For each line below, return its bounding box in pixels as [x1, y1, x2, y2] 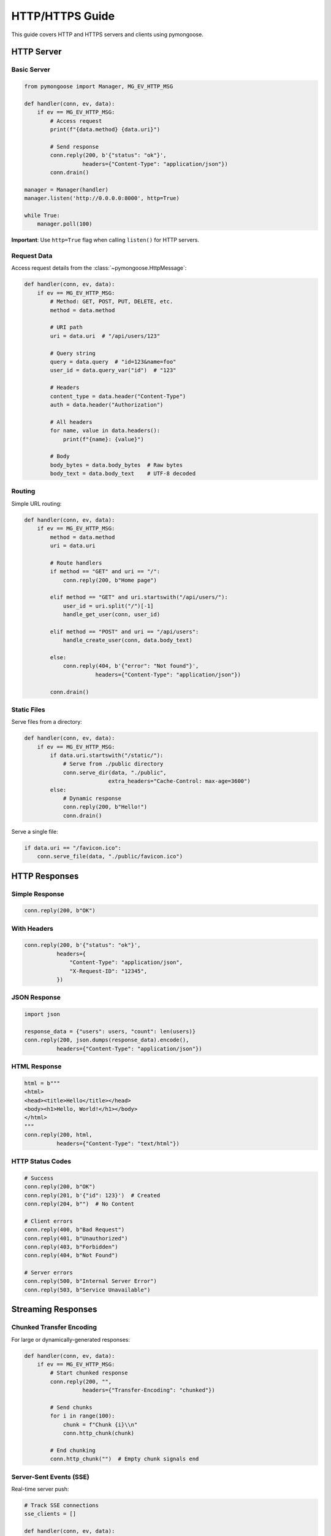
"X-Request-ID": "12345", [69, 968, 147, 974]
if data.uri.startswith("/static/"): [50, 752, 164, 759]
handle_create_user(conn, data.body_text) [63, 637, 192, 644]
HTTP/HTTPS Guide [11, 9, 115, 23]
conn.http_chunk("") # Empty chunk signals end [50, 1456, 199, 1462]
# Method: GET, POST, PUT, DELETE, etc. [50, 298, 173, 305]
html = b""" [24, 1080, 61, 1087]
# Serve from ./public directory [63, 761, 164, 767]
